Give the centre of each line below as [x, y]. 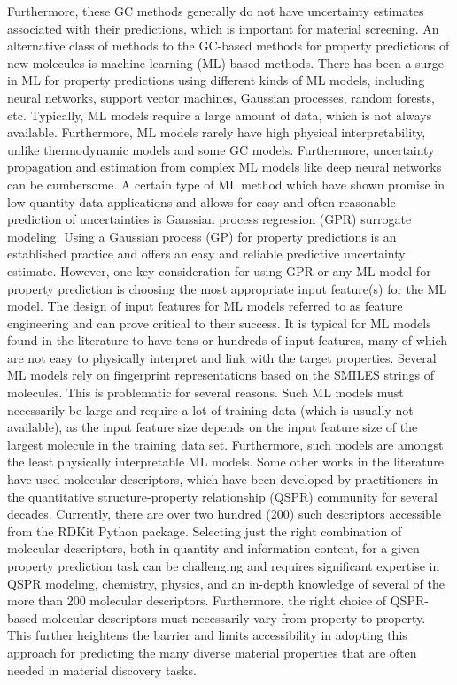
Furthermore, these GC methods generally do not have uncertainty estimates [216, 11]
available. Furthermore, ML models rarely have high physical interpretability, [217, 132]
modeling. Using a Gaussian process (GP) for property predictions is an [202, 236]
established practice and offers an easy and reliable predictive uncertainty [206, 254]
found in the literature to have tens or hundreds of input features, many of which [228, 340]
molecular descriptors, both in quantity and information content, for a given [213, 548]
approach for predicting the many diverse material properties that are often [212, 652]
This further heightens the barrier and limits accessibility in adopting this [207, 635]
